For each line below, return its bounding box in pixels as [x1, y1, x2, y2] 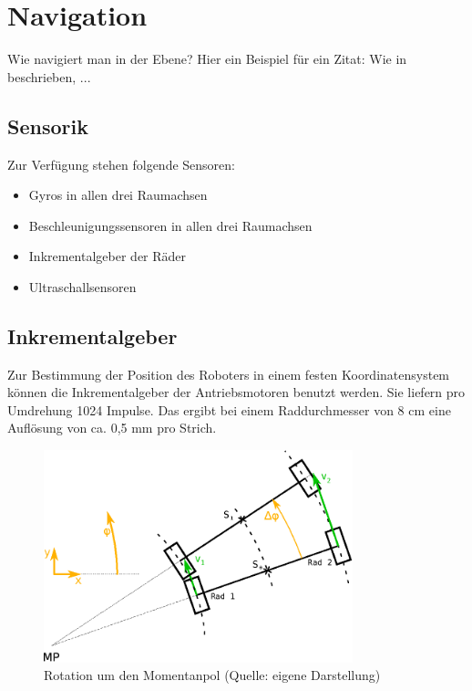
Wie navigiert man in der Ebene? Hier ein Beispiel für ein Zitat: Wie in [7, 49, 407, 68]
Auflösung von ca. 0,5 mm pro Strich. [7, 418, 217, 437]
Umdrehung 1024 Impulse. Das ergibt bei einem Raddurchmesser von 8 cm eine [7, 400, 451, 419]
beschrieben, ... [7, 67, 91, 86]
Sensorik [7, 111, 88, 140]
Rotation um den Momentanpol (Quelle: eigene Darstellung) [44, 665, 381, 685]
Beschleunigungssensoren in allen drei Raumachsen [28, 215, 313, 235]
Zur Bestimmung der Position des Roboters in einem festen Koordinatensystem [7, 364, 450, 383]
